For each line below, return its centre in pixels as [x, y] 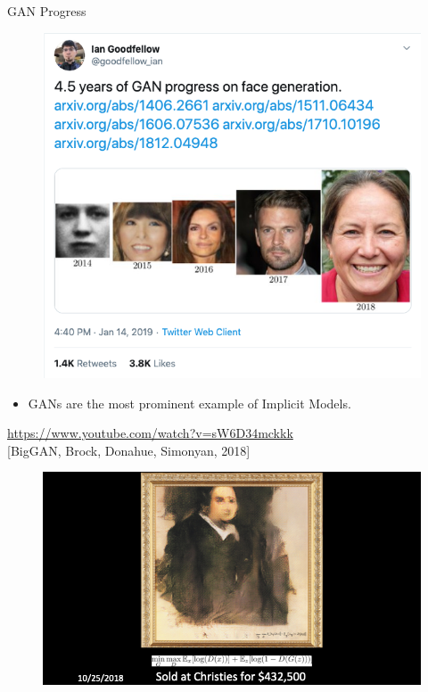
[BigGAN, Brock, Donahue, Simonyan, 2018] [129, 450]
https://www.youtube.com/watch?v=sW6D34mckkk [150, 433]
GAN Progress [47, 11]
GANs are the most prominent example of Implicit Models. [189, 403]
